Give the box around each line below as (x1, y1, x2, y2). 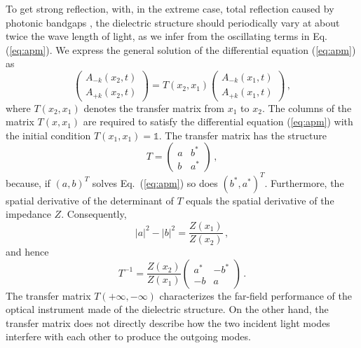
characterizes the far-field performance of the (159, 288, 352, 302)
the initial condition (6, 127, 91, 142)
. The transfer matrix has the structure (158, 127, 327, 142)
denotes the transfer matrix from (83, 100, 225, 115)
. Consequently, (61, 207, 127, 221)
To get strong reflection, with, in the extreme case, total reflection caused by (6, 1, 334, 15)
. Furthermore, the (264, 175, 344, 190)
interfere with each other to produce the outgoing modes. (6, 329, 251, 344)
